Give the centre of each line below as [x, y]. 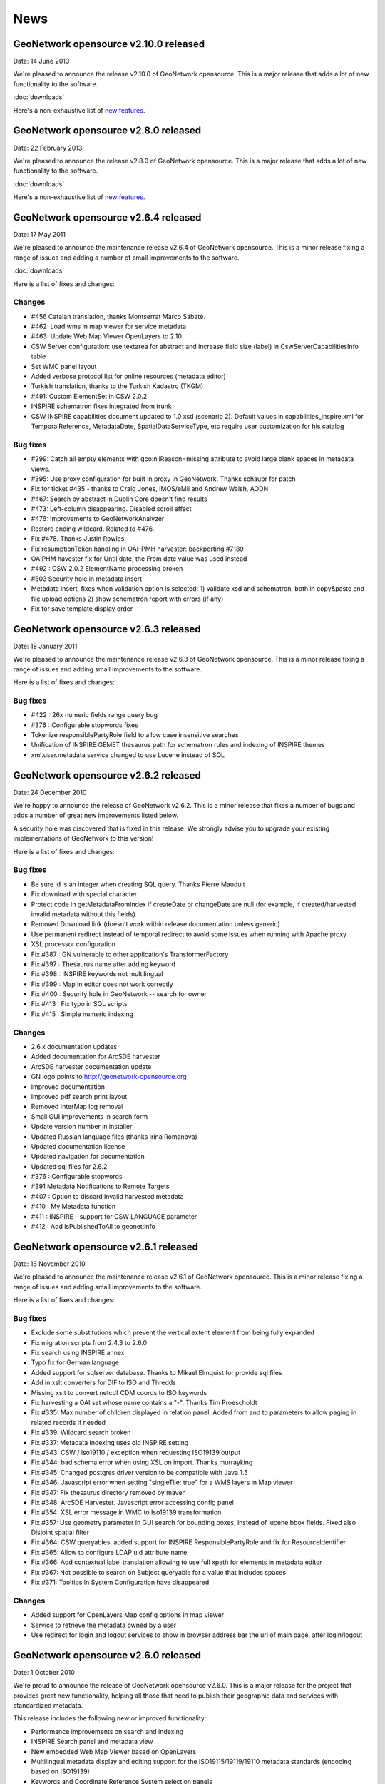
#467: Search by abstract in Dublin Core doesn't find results [119, 499]
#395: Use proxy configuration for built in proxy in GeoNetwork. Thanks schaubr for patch [163, 479]
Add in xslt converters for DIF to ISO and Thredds [103, 1383]
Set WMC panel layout [64, 366]
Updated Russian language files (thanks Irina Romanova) [114, 1136]
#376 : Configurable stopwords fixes [84, 725]
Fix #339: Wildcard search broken [81, 1433]
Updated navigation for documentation [88, 1157]
